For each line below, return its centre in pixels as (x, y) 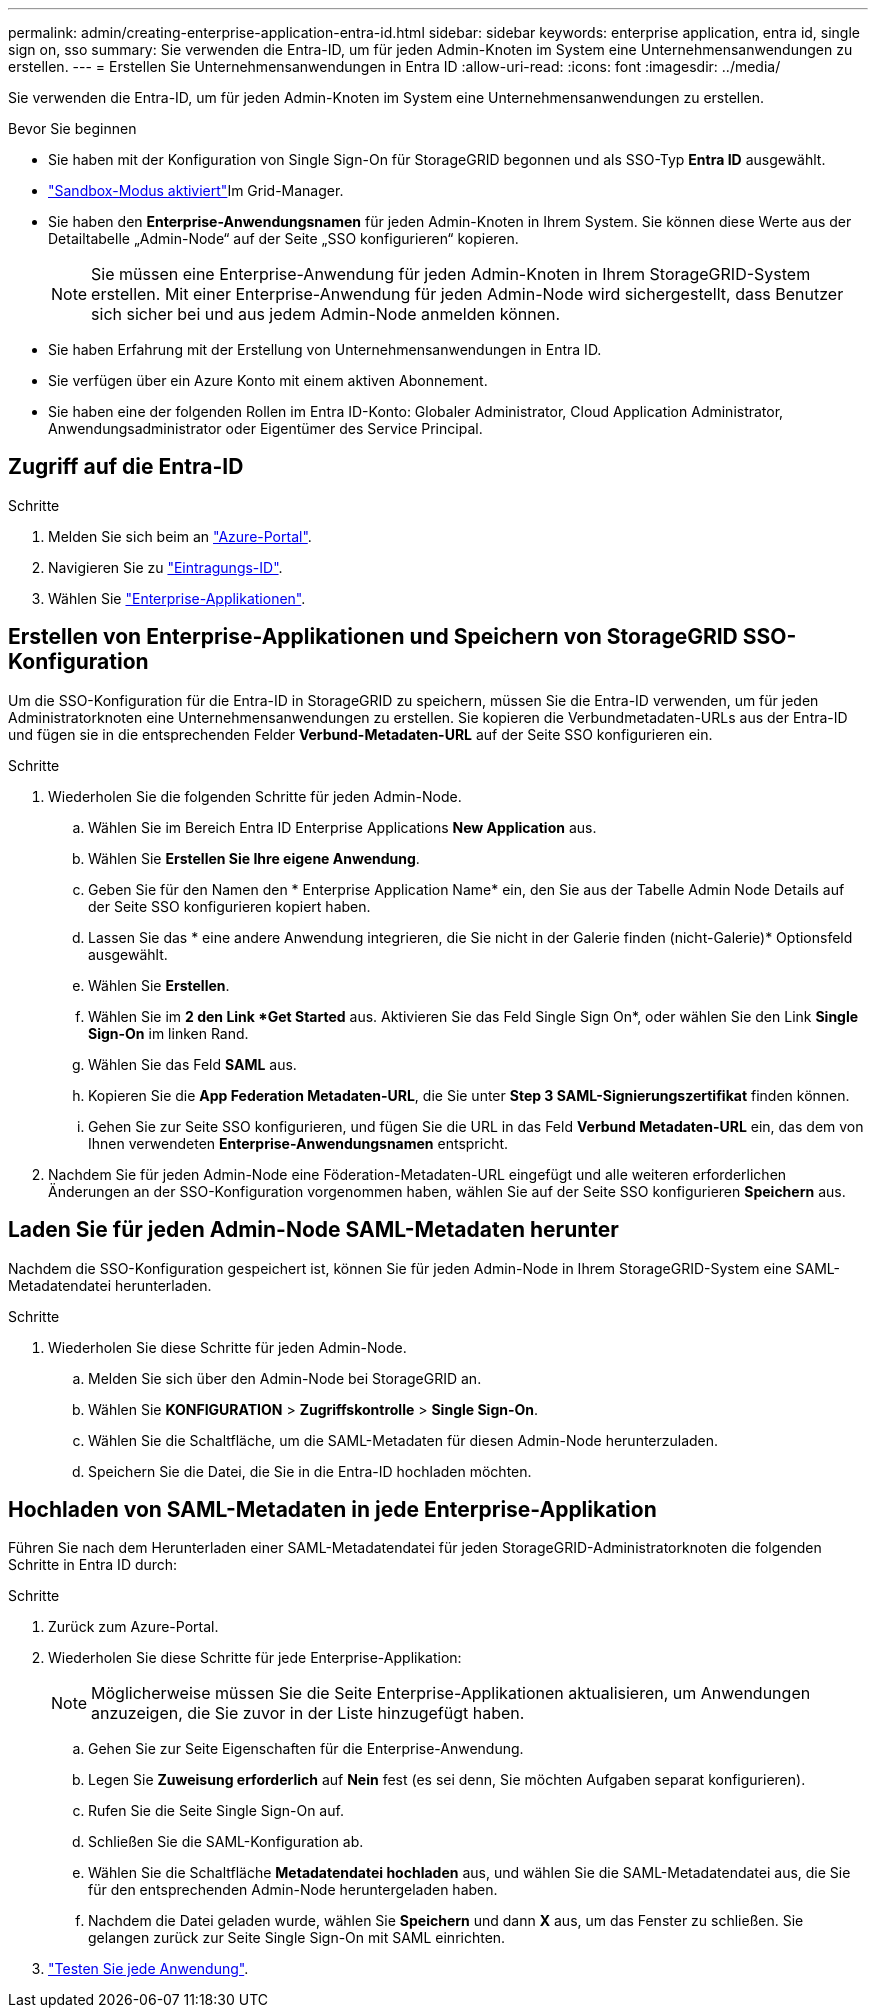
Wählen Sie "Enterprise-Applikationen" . (177, 598)
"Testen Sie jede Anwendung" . (148, 1969)
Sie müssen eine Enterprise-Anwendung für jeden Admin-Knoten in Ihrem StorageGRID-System (451, 274)
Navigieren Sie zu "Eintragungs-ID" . (165, 567)
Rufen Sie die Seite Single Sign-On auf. (216, 1811)
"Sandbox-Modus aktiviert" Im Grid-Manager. (196, 190)
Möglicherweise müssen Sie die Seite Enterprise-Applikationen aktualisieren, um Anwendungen (451, 1693)
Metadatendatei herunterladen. (110, 1285)
